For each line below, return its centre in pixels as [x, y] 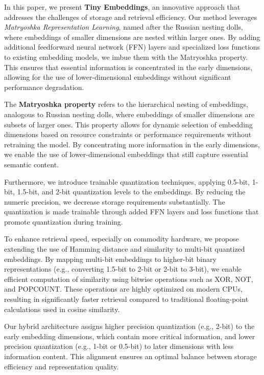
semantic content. [32, 164]
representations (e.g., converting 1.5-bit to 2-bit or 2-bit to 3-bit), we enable [123, 269]
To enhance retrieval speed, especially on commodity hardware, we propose [122, 239]
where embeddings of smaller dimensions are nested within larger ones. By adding [132, 37]
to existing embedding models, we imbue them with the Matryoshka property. [126, 57]
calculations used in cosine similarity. [62, 309]
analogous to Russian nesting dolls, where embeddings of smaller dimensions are [129, 114]
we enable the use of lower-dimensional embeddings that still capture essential [126, 154]
